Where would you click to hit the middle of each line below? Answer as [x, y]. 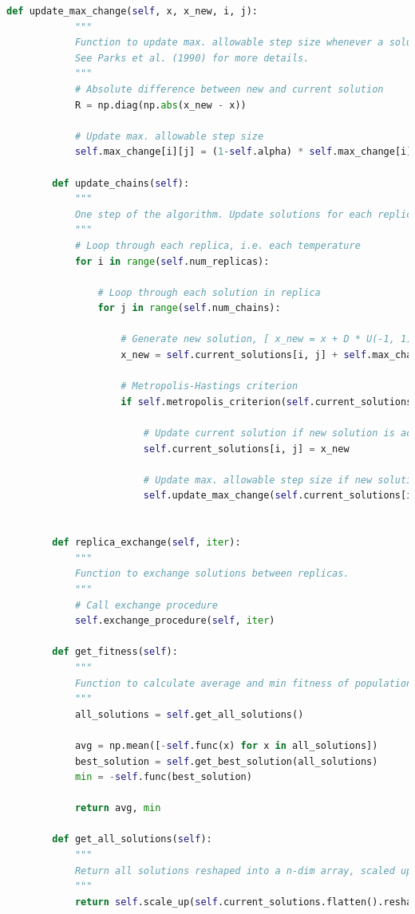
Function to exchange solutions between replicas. [212, 574]
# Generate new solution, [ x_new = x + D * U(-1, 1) [267, 339]
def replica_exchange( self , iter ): [146, 543]
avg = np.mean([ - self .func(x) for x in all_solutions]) [226, 745]
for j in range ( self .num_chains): [189, 308]
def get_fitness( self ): [115, 652]
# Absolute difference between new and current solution [229, 89]
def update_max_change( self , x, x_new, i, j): [132, 11]
